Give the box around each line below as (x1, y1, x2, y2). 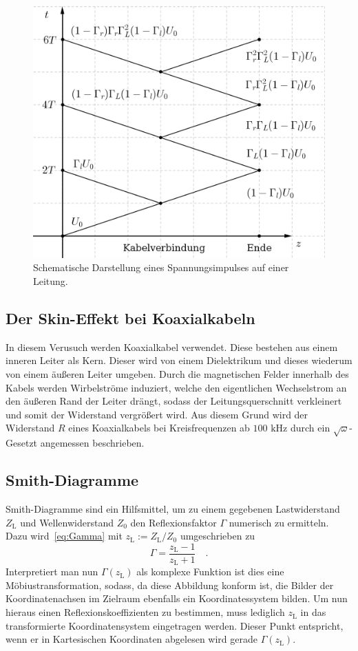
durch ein (290, 420, 330, 435)
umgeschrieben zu (180, 529, 255, 543)
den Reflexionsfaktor (130, 515, 217, 529)
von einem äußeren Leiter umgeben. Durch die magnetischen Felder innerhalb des (6, 367, 349, 381)
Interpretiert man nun (6, 564, 98, 579)
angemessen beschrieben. (40, 436, 145, 450)
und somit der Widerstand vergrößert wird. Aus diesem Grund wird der (6, 407, 308, 421)
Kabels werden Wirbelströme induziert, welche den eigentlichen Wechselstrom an (6, 380, 347, 394)
